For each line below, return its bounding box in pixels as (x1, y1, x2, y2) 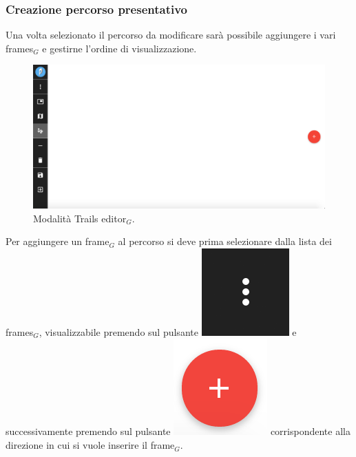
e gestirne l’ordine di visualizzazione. (42, 41, 197, 55)
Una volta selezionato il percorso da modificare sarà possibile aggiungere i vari (6, 28, 336, 42)
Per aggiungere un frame (6, 234, 109, 248)
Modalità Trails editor (33, 211, 127, 225)
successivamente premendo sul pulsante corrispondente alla (6, 424, 350, 438)
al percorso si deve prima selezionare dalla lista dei (118, 234, 332, 248)
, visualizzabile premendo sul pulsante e (39, 324, 297, 339)
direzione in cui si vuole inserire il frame (6, 438, 175, 452)
